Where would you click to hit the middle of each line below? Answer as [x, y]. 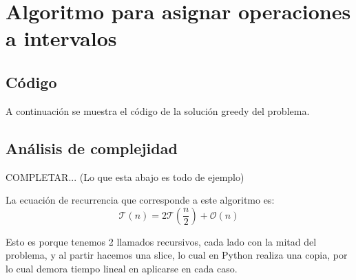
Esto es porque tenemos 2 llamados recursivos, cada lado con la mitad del [161, 241]
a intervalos [61, 38]
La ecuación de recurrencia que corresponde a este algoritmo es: [140, 200]
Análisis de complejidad [92, 148]
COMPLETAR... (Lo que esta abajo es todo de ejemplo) [125, 176]
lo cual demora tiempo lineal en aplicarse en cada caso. [122, 268]
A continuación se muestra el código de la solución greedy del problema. [158, 110]
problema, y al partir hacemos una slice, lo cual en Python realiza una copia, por [177, 255]
